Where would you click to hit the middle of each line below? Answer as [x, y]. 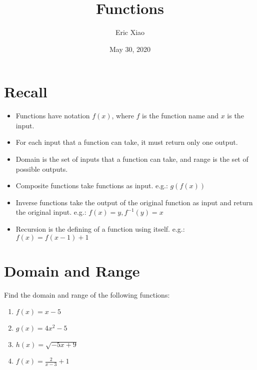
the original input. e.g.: [51, 212]
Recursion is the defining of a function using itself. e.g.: [100, 229]
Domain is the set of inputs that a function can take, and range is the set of [132, 159]
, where [123, 116]
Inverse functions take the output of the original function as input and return [134, 202]
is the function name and [180, 116]
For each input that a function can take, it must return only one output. [127, 142]
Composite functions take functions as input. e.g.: [92, 185]
